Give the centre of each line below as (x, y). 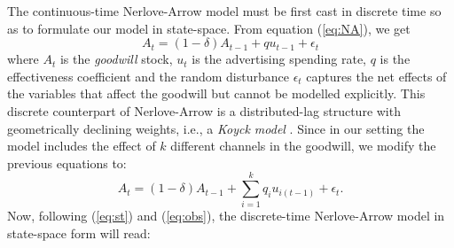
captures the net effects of (376, 76)
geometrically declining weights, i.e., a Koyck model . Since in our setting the (216, 128)
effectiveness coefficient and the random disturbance (148, 76)
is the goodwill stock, (116, 59)
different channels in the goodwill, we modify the (303, 146)
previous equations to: (67, 163)
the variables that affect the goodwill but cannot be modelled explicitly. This (216, 93)
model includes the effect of (82, 146)
